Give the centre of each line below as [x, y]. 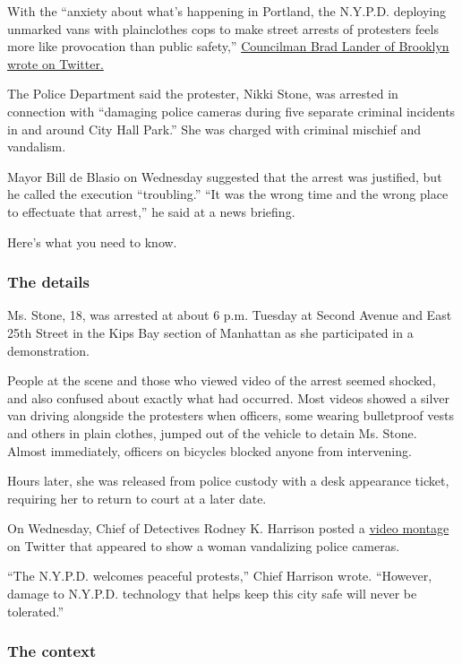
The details [48, 282]
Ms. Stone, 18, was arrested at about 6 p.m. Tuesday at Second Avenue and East [230, 315]
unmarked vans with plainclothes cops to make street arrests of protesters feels [223, 28]
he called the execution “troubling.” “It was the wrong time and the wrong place [228, 194]
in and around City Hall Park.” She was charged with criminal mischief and [214, 129]
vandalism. [37, 147]
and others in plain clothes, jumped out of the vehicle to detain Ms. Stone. [212, 432]
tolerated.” [36, 611]
